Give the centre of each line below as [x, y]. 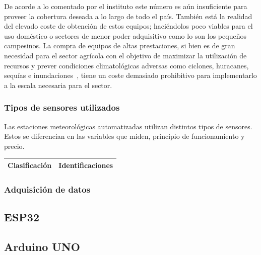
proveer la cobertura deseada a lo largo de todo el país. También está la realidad [128, 16]
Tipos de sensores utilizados [62, 107]
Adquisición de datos [47, 189]
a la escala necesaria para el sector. [58, 85]
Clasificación [30, 165]
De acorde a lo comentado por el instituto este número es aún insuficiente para [126, 6]
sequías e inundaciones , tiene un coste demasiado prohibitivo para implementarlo [130, 75]
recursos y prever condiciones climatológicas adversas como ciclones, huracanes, [126, 65]
